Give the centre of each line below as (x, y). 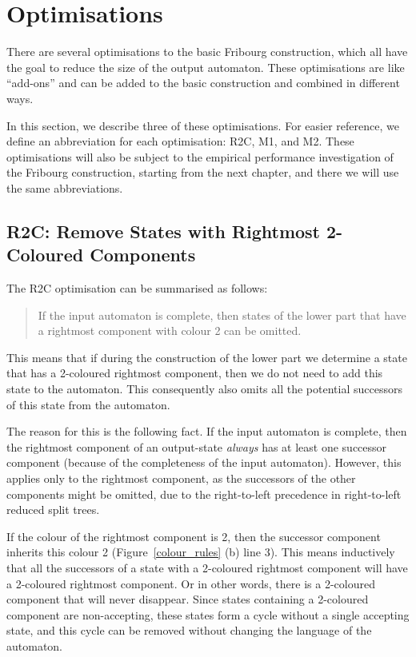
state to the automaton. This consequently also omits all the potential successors (204, 389)
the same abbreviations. (65, 187)
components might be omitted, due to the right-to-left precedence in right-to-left (204, 494)
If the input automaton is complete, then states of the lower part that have (222, 315)
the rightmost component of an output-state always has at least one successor (197, 446)
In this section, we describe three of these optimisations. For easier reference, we (203, 125)
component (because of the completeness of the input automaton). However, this (204, 462)
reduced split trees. (53, 510)
